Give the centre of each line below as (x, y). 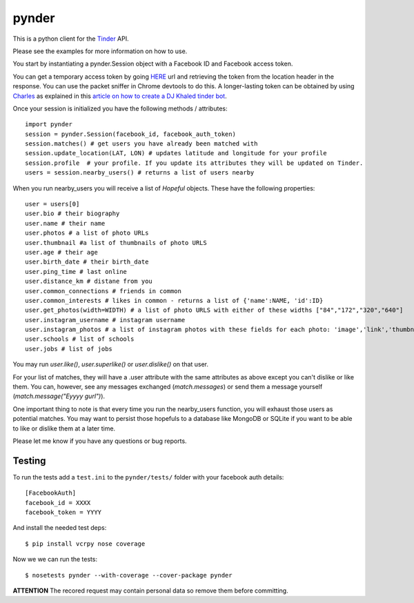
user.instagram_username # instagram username (105, 320)
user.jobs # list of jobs (69, 349)
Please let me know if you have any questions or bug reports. (100, 441)
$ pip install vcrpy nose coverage (85, 544)
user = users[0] (52, 204)
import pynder (49, 125)
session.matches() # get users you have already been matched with (141, 144)
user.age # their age (61, 252)
